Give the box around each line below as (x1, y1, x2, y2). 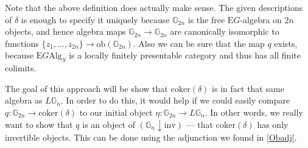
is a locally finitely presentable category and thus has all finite (69, 49, 301, 62)
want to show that (5, 118, 73, 130)
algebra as (5, 94, 43, 107)
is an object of (82, 118, 136, 130)
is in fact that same (212, 82, 284, 94)
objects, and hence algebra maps (5, 25, 126, 38)
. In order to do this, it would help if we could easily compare (60, 94, 290, 107)
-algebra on (240, 13, 282, 26)
